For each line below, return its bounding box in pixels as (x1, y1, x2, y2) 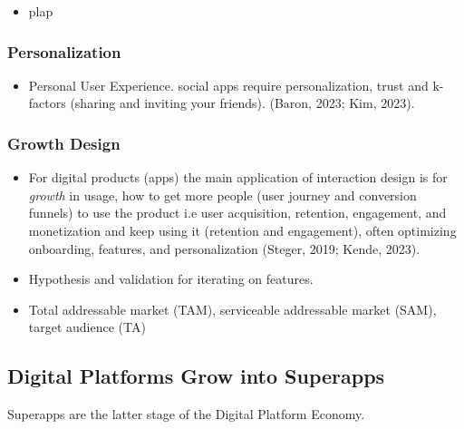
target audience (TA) (28, 317, 146, 336)
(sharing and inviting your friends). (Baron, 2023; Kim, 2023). (70, 93, 415, 112)
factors (28, 93, 66, 112)
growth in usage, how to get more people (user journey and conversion (28, 185, 417, 204)
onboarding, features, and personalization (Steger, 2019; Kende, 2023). (28, 239, 420, 258)
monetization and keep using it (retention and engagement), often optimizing (28, 221, 457, 239)
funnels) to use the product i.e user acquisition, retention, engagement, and (28, 203, 447, 222)
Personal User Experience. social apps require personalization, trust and (28, 75, 429, 94)
